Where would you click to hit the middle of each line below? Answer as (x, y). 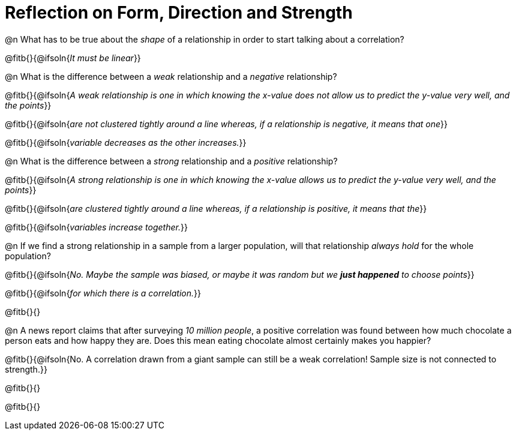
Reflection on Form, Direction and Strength (179, 13)
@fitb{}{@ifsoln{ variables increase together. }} (96, 227)
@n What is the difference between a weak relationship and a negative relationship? (171, 76)
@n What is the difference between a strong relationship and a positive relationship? (171, 161)
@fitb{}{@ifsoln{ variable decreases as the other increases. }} (126, 142)
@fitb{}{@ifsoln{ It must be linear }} (73, 58)
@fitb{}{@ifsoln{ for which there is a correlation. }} (103, 293)
